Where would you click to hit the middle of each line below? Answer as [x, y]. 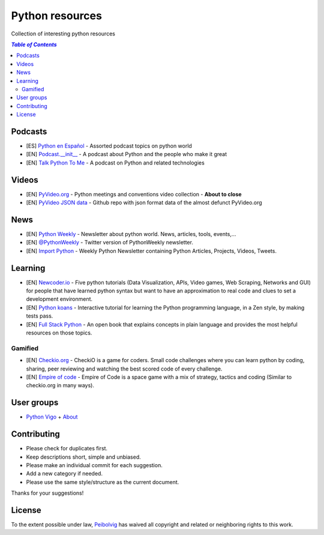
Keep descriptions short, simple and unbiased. [83, 457]
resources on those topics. [59, 333]
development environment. [59, 299]
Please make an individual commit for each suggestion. [94, 465]
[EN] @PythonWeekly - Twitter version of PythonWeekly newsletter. [109, 243]
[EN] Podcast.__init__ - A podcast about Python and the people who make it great [127, 154]
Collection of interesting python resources [63, 34]
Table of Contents [34, 44]
